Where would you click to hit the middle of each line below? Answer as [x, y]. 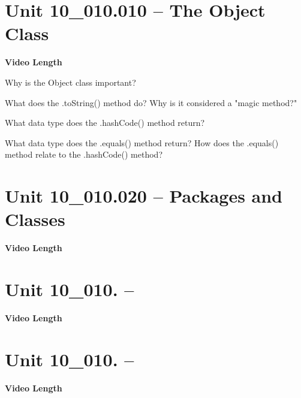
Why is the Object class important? [70, 82]
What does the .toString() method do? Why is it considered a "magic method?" [151, 102]
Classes [35, 219]
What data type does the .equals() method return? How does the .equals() [142, 142]
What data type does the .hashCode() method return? [105, 123]
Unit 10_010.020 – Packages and [144, 196]
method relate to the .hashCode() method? [84, 154]
